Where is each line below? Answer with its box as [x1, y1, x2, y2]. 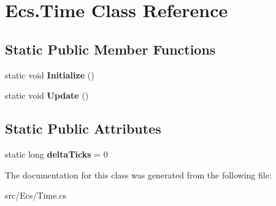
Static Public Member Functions [5, 39, 216, 58]
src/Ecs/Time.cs [5, 189, 66, 202]
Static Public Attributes [5, 119, 161, 138]
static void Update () [5, 89, 89, 102]
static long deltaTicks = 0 [5, 147, 108, 160]
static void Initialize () [5, 68, 94, 81]
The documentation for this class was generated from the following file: [5, 168, 272, 181]
